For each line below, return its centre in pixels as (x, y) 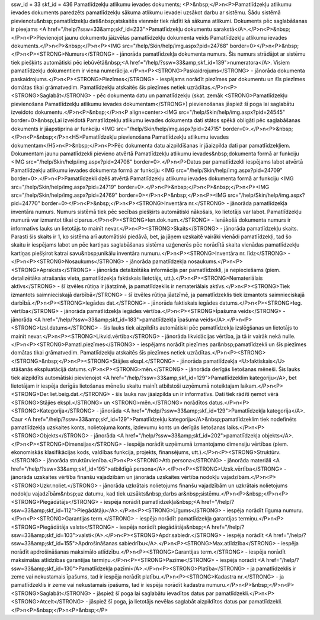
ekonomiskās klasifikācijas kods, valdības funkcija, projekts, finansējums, (101, 452)
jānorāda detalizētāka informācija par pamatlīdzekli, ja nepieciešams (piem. (189, 270)
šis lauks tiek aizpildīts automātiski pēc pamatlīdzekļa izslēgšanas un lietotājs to (201, 328)
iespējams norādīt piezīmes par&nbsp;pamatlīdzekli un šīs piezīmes (224, 344)
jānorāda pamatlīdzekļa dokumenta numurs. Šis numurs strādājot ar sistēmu (213, 54)
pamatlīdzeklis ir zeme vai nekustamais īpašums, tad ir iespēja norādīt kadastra (108, 585)
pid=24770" (26, 203)
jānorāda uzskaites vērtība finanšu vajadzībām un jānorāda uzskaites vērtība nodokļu (115, 477)
